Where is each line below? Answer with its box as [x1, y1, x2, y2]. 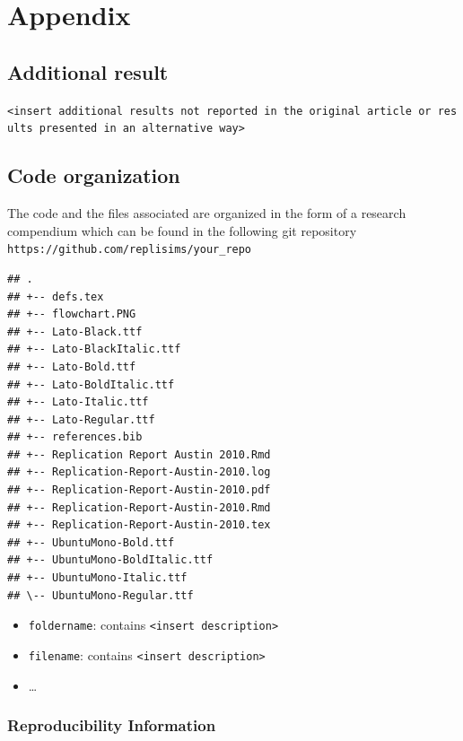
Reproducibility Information [7, 714, 216, 737]
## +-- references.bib [7, 431, 143, 444]
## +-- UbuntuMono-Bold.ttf [7, 536, 175, 549]
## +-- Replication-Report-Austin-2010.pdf [7, 484, 271, 497]
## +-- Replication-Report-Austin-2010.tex [7, 519, 271, 532]
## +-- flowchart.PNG [7, 308, 136, 321]
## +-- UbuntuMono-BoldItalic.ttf [7, 554, 214, 567]
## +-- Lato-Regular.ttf [7, 413, 155, 426]
